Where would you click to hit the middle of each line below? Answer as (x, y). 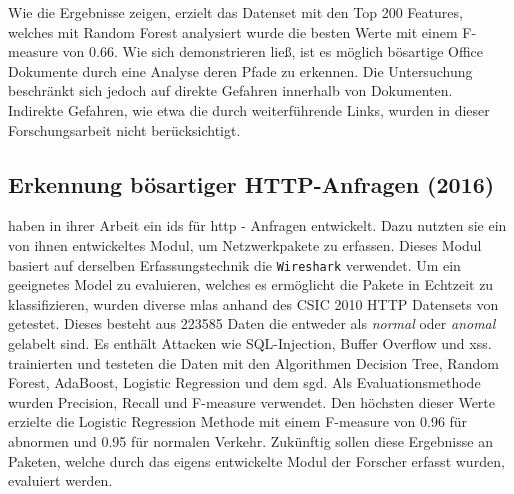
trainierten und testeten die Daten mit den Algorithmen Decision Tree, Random (253, 362)
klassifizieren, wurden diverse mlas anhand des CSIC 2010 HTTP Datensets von (253, 303)
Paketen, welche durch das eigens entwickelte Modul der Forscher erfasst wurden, (256, 460)
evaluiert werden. (60, 480)
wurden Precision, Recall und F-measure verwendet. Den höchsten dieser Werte (252, 401)
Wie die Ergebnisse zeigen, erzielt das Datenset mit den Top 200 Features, (235, 12)
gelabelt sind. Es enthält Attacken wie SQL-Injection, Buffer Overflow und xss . (250, 342)
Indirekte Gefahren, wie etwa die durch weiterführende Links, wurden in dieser (249, 109)
